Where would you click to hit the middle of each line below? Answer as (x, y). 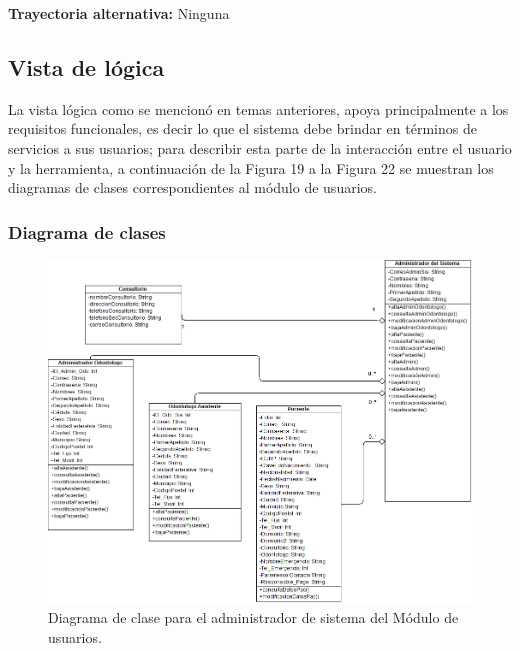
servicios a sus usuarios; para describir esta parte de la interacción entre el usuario (260, 147)
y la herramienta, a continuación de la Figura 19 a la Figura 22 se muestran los (251, 167)
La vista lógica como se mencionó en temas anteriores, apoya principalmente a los (258, 108)
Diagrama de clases (87, 231)
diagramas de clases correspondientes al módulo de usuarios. (192, 187)
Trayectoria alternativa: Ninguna (119, 13)
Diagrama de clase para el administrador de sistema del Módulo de (253, 616)
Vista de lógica (86, 66)
